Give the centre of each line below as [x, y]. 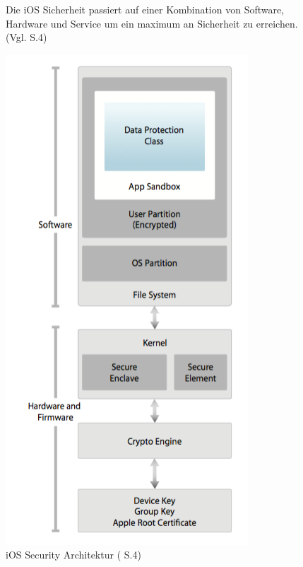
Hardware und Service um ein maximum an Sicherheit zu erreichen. [152, 23]
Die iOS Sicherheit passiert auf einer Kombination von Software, [145, 9]
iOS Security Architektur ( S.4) [73, 555]
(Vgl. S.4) [26, 37]
